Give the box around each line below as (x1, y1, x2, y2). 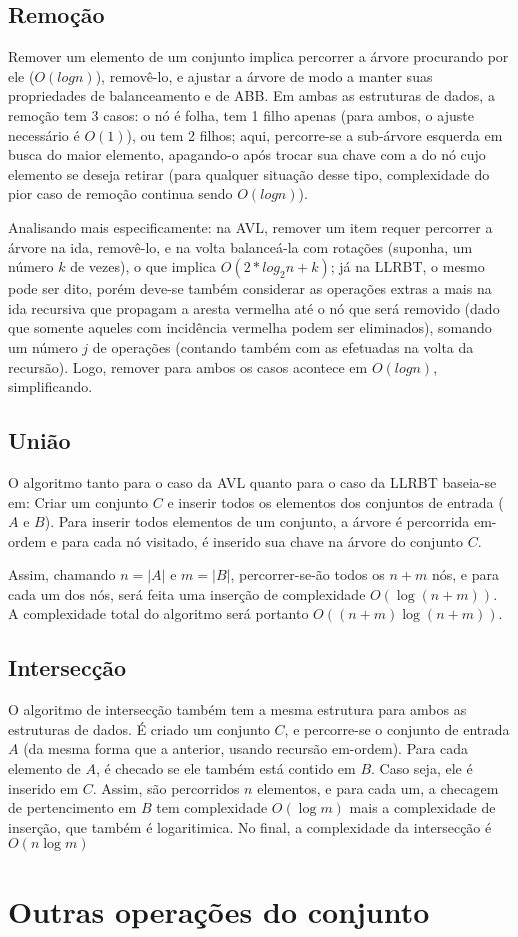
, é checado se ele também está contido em (95, 758, 356, 779)
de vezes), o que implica (70, 256, 217, 277)
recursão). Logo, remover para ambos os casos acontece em (8, 356, 368, 377)
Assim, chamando (8, 564, 116, 585)
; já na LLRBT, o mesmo (330, 256, 485, 277)
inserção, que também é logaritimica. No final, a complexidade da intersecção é (8, 816, 492, 837)
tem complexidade (156, 797, 268, 818)
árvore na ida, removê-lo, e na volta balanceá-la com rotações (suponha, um (8, 236, 473, 257)
